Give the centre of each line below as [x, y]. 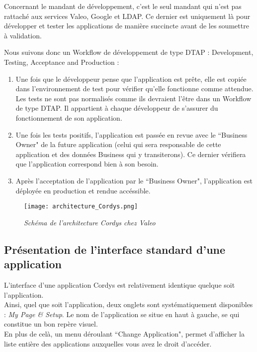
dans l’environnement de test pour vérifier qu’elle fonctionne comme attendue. [134, 88]
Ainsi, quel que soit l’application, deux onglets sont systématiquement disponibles [128, 304]
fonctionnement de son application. [69, 117]
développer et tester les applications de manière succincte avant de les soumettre [127, 26]
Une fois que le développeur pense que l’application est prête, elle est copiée [131, 79]
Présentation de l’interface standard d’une [115, 249]
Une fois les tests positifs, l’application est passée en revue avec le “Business [131, 134]
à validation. [23, 35]
